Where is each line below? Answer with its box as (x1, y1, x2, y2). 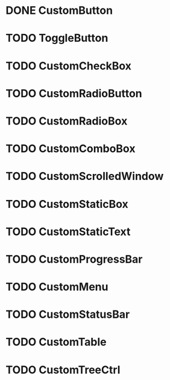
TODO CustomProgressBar (5, 252, 143, 266)
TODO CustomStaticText (5, 225, 131, 239)
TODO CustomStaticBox (5, 197, 129, 211)
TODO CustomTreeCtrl (5, 363, 121, 376)
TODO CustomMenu (5, 280, 109, 294)
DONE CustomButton (5, 4, 113, 18)
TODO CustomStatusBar (5, 308, 130, 321)
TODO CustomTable (5, 335, 107, 349)
